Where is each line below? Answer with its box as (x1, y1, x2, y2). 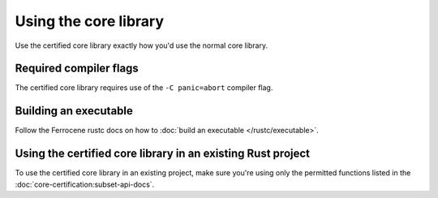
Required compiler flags (15, 62, 140, 75)
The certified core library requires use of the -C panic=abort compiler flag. (15, 83, 273, 93)
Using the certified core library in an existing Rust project (15, 147, 311, 161)
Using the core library (15, 12, 165, 30)
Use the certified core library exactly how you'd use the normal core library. (15, 41, 268, 50)
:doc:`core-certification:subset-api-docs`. (15, 179, 155, 189)
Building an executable (15, 104, 134, 118)
